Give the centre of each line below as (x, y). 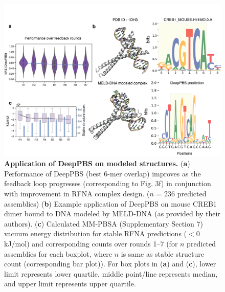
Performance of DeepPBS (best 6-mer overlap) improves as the (103, 173)
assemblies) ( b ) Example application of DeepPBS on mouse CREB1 (110, 203)
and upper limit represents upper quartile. (70, 284)
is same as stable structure (163, 253)
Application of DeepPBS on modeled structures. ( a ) (97, 163)
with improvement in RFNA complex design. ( (77, 194)
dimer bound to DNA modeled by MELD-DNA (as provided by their (112, 214)
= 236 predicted (181, 194)
